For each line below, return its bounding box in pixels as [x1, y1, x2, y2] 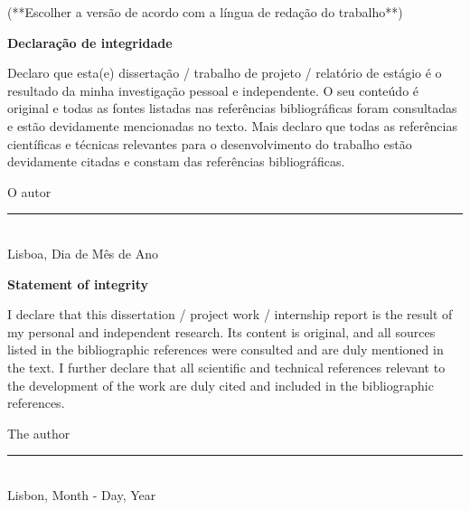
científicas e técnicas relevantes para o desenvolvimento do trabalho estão [7, 134, 412, 153]
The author [7, 423, 70, 442]
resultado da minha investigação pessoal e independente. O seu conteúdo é [7, 80, 419, 99]
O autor [7, 182, 52, 201]
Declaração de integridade [7, 33, 173, 52]
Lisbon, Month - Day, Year [7, 485, 156, 504]
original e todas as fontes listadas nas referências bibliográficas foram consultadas [7, 99, 457, 118]
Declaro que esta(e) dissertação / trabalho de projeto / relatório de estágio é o [7, 63, 442, 82]
